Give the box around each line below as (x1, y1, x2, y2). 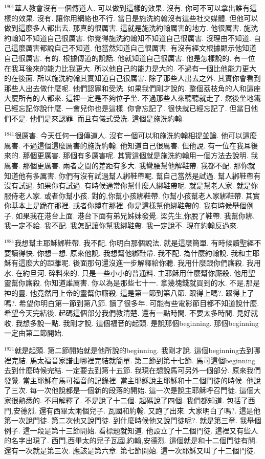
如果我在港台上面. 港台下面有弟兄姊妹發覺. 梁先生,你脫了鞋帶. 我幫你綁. (15, 210, 255, 221)
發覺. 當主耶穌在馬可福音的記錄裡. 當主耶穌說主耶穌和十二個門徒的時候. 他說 (4, 375, 261, 385)
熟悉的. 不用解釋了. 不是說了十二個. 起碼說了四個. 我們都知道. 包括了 (18, 395, 248, 405)
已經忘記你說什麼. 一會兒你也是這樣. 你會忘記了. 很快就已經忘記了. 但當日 (4, 102, 251, 113)
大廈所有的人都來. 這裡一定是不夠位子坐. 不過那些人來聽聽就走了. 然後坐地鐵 (4, 93, 261, 103)
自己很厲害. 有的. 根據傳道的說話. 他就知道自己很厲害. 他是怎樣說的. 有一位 (4, 52, 255, 63)
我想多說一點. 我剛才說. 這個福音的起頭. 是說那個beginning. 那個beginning (15, 317, 259, 328)
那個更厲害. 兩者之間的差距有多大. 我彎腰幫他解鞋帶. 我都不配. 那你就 (23, 160, 255, 170)
